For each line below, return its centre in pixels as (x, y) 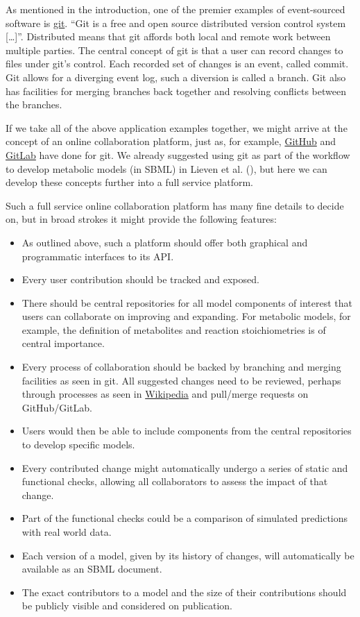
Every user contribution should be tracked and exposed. (140, 279)
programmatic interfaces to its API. (98, 256)
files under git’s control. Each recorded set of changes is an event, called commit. (177, 64)
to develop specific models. (78, 445)
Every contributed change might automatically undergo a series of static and (185, 467)
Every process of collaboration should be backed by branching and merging (181, 367)
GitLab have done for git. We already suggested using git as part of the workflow (178, 154)
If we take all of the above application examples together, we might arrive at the (177, 127)
